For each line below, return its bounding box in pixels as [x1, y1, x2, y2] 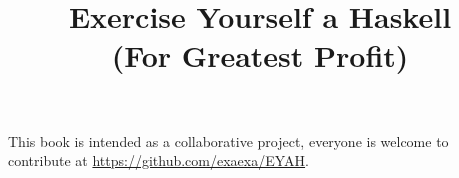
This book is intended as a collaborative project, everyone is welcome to [8, 130, 449, 151]
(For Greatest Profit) [111, 35, 409, 76]
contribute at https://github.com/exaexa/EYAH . [8, 150, 309, 171]
